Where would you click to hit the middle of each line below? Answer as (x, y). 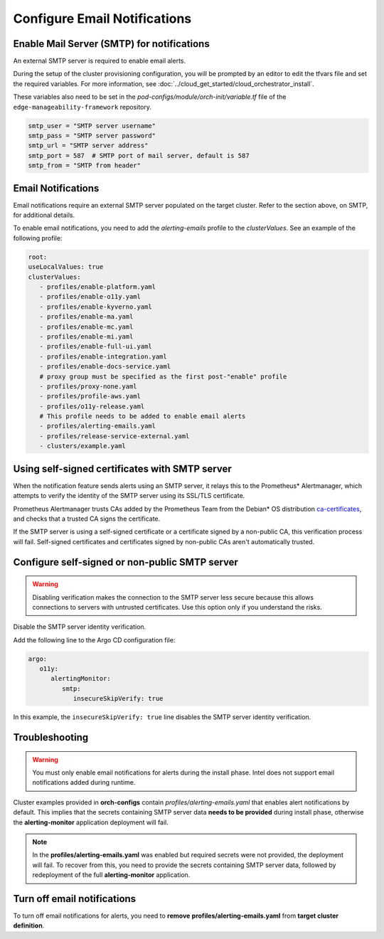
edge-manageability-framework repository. (82, 107)
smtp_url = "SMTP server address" (88, 145)
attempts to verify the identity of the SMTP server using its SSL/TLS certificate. (129, 496)
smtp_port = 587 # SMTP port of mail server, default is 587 (139, 155)
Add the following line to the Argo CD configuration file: (94, 640)
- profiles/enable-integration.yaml (103, 356)
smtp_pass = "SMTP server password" (92, 136)
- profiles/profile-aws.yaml (90, 396)
